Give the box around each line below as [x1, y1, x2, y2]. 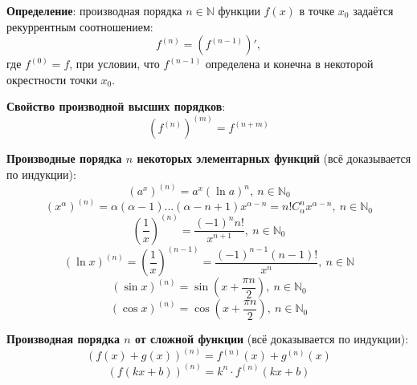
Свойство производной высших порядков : [6, 98, 226, 115]
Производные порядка [6, 150, 122, 167]
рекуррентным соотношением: [6, 18, 153, 34]
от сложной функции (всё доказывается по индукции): [135, 330, 409, 347]
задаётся [353, 2, 394, 18]
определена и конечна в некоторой [205, 55, 374, 72]
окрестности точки [6, 71, 97, 87]
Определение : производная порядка [6, 2, 182, 18]
